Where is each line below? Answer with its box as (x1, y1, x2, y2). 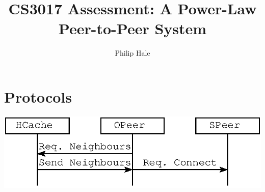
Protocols (4, 86, 72, 107)
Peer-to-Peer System (58, 18, 207, 39)
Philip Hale (115, 47, 150, 58)
